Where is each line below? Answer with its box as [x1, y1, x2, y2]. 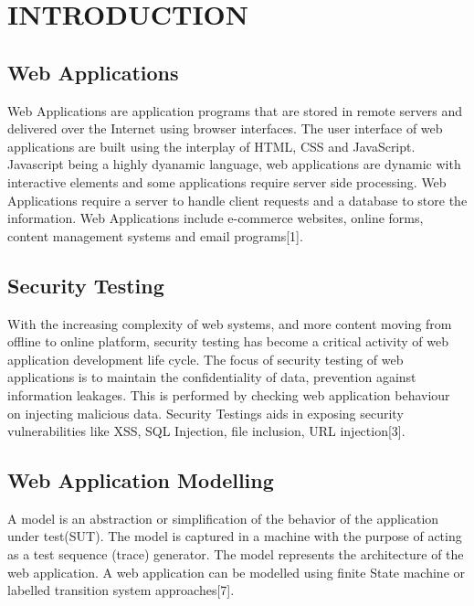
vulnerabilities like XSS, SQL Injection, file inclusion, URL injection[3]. [7, 421, 406, 441]
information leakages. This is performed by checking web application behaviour [7, 385, 450, 404]
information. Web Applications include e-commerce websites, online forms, [7, 208, 424, 228]
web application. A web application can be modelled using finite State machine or [7, 562, 466, 581]
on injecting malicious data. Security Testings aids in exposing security [7, 403, 404, 422]
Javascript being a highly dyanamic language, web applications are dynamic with [7, 154, 461, 174]
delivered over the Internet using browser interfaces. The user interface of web [7, 119, 443, 138]
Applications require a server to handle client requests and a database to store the [7, 190, 468, 209]
